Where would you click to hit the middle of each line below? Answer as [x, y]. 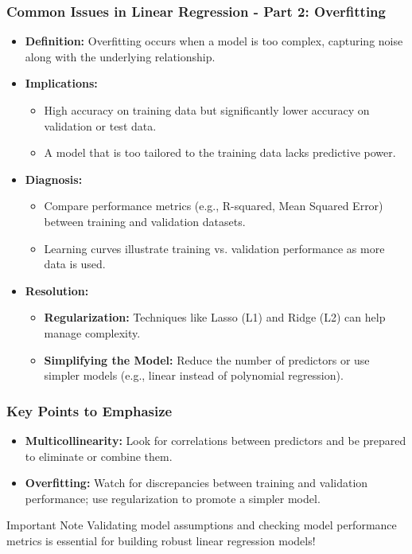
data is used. [75, 264]
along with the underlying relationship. [120, 56]
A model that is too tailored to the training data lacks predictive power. [220, 152]
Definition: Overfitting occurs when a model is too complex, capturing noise [214, 41]
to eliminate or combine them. [99, 456]
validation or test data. [100, 125]
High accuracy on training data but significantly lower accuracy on [207, 110]
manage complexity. [92, 332]
